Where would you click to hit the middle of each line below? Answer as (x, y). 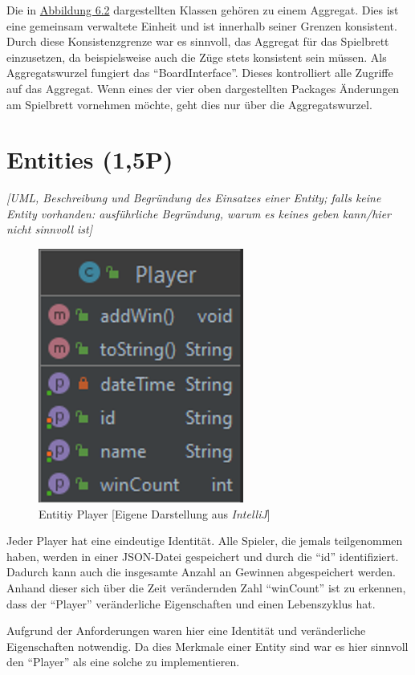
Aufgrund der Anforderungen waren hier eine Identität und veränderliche (186, 630)
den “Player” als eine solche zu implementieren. (123, 662)
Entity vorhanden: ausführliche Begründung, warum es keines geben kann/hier (199, 213)
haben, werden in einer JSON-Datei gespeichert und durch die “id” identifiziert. (203, 556)
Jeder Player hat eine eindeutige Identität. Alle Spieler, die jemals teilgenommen (205, 541)
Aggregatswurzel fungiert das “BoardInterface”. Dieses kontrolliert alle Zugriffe (200, 73)
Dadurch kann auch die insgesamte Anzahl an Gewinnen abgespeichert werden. (201, 572)
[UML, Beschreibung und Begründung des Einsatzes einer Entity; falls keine (194, 198)
